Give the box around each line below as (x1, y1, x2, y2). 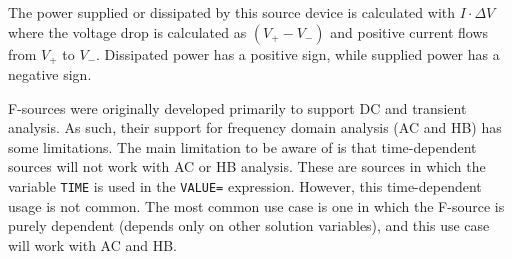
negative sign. (8, 64, 92, 85)
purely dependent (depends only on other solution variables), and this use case (8, 215, 490, 236)
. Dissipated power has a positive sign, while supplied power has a (96, 43, 500, 64)
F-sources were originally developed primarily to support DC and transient (8, 97, 467, 118)
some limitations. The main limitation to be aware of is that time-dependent (8, 136, 477, 157)
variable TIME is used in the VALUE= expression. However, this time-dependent (8, 176, 482, 197)
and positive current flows (330, 21, 489, 42)
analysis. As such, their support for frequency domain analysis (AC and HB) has (8, 117, 502, 138)
